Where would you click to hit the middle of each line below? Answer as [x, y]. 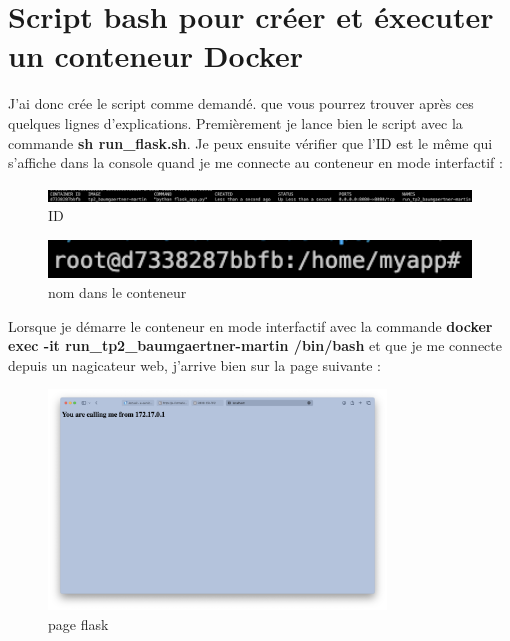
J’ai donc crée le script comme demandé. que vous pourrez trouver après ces [241, 103]
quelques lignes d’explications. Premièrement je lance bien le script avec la [235, 122]
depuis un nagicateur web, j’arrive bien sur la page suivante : [194, 364]
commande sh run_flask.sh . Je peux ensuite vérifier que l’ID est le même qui [250, 142]
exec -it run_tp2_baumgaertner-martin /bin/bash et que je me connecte [255, 345]
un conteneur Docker [155, 55]
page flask [78, 623]
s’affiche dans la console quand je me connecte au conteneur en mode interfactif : [255, 162]
